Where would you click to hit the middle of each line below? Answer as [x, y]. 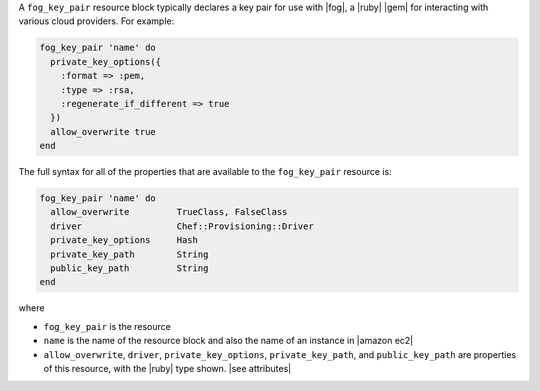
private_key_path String [129, 254]
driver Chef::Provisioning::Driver [182, 226]
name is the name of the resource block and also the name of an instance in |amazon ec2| [228, 341]
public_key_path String [129, 268]
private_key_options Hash [124, 240]
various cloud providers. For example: [96, 21]
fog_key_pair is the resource [107, 326]
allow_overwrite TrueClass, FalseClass [169, 212]
